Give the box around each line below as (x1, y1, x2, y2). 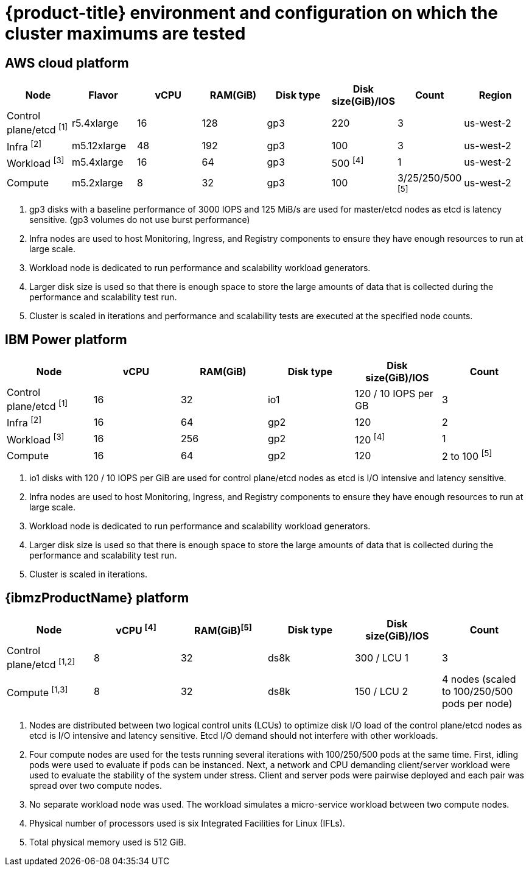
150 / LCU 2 (354, 685, 408, 698)
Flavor (88, 89, 118, 102)
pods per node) (441, 697, 513, 710)
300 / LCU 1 (354, 651, 408, 664)
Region (478, 89, 512, 102)
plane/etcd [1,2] (7, 657, 75, 671)
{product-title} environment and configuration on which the (5, 2, 498, 23)
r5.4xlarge (71, 116, 119, 129)
